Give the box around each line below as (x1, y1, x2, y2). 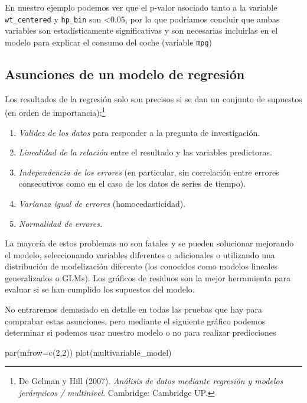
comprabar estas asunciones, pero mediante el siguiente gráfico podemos (5, 314, 266, 327)
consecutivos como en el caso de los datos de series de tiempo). (18, 177, 246, 190)
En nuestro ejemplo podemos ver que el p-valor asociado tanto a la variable (5, 1, 277, 13)
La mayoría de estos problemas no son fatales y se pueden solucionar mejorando (5, 237, 294, 249)
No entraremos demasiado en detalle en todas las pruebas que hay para (5, 303, 263, 316)
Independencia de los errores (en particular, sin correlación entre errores (18, 165, 279, 178)
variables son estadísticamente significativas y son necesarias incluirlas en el (5, 24, 278, 37)
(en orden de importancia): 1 (5, 105, 106, 118)
